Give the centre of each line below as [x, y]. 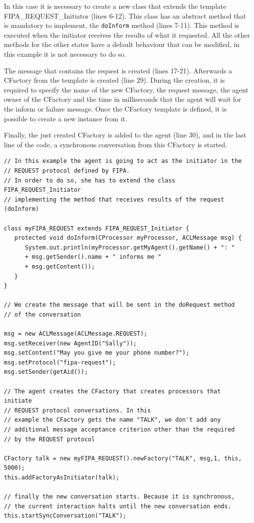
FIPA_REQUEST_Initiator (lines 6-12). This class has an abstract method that [125, 15]
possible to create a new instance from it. [66, 118]
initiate [18, 401]
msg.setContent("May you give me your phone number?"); [97, 353]
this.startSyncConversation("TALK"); [65, 516]
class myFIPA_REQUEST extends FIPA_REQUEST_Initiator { [97, 228]
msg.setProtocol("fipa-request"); [60, 362]
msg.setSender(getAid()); [46, 372]
